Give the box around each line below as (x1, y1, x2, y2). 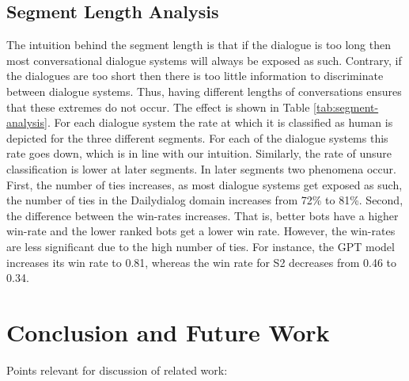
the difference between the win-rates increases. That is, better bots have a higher (6, 207, 399, 223)
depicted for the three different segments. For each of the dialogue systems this (6, 129, 388, 146)
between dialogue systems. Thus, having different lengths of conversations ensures (6, 82, 402, 99)
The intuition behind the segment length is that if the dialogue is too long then (6, 36, 391, 53)
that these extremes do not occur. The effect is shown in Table (6, 98, 310, 115)
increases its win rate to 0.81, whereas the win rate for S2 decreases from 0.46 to (6, 253, 396, 270)
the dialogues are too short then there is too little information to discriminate (6, 67, 384, 84)
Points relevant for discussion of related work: (6, 361, 228, 378)
